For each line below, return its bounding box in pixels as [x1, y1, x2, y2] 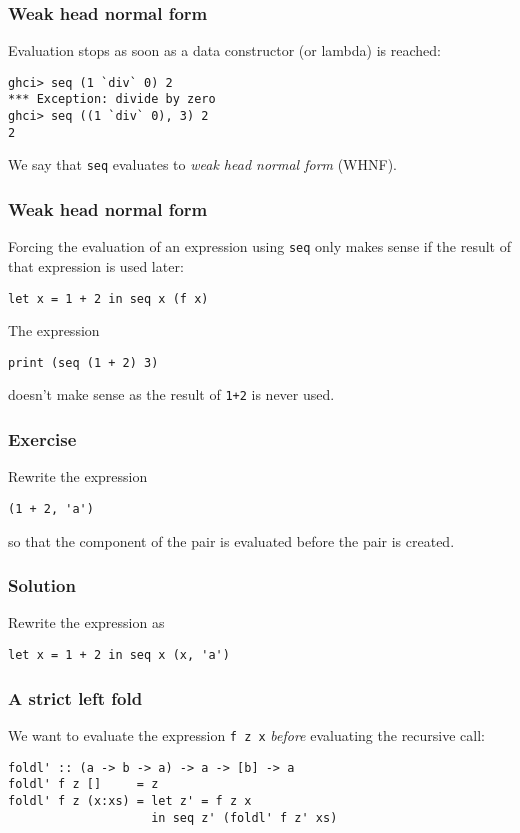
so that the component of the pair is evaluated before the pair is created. [8, 530, 455, 551]
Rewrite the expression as [8, 612, 165, 633]
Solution [8, 573, 76, 598]
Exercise [8, 427, 77, 452]
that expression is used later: [8, 255, 184, 276]
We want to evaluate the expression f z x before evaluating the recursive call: [8, 724, 486, 745]
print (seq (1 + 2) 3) [8, 355, 159, 370]
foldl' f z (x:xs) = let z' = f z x [8, 793, 252, 808]
